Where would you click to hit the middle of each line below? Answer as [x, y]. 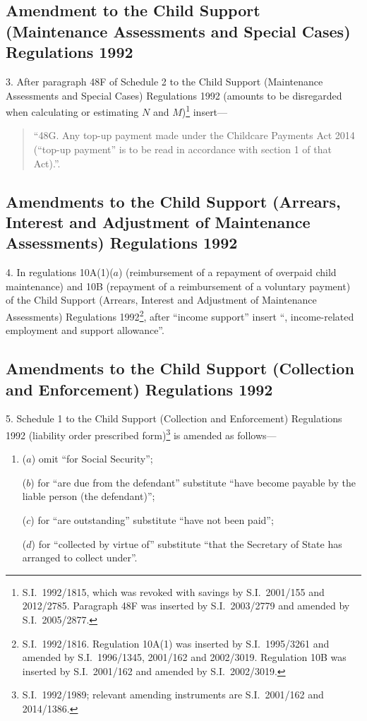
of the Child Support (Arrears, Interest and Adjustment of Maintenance [161, 300]
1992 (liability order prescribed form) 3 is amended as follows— [141, 434]
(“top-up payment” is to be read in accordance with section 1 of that [182, 149]
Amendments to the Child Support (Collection [180, 368]
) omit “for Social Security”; [92, 459]
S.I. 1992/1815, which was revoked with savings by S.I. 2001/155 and [173, 591]
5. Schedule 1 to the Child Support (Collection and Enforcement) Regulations [174, 418]
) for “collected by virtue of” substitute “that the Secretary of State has [187, 543]
